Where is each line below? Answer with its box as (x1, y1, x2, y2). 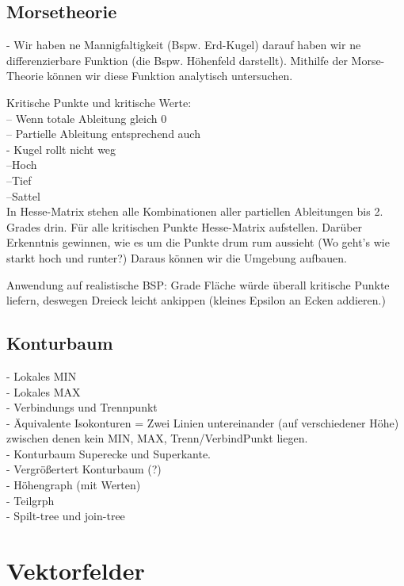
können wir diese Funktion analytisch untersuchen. (47, 67, 293, 84)
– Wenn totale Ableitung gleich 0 (6, 109, 167, 126)
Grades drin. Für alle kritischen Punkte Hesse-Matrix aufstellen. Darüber (6, 218, 363, 235)
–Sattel (6, 187, 40, 204)
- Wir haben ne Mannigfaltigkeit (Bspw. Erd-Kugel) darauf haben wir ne (6, 36, 361, 53)
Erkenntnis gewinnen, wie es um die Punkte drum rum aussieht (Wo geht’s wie (6, 234, 390, 251)
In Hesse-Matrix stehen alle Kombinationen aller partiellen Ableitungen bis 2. (6, 203, 383, 220)
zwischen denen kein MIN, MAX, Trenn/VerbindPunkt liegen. (6, 430, 308, 446)
